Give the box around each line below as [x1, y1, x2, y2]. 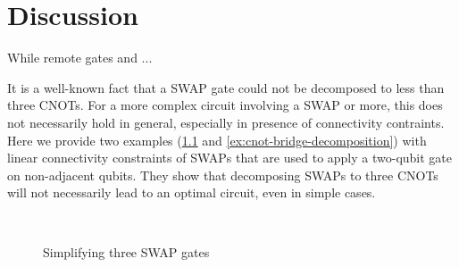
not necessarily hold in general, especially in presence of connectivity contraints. [7, 113, 445, 131]
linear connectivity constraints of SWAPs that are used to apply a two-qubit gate [7, 148, 453, 167]
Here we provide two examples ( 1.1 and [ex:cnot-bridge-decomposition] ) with [7, 130, 427, 149]
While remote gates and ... [7, 48, 153, 67]
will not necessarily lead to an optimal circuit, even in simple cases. [7, 183, 376, 202]
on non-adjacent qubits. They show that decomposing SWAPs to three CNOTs [7, 165, 438, 184]
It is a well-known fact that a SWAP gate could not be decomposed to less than [7, 78, 445, 96]
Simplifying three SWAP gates [43, 243, 210, 262]
